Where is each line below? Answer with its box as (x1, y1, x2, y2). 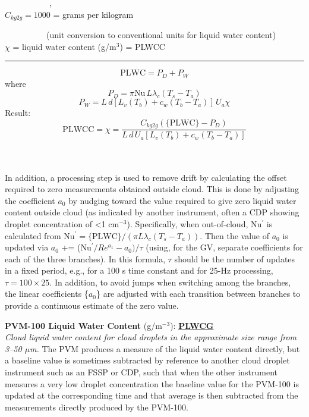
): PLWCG (170, 319, 214, 331)
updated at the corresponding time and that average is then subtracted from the (5, 389, 298, 402)
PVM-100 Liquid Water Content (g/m (5, 319, 162, 331)
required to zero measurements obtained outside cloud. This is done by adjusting (5, 183, 299, 195)
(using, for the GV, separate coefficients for (146, 241, 303, 253)
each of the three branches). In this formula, (5, 252, 166, 265)
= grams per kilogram (53, 8, 134, 20)
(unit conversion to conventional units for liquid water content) (46, 29, 276, 41)
